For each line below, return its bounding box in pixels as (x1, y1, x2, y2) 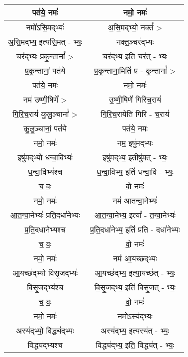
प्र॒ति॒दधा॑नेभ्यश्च (24, 224, 66, 235)
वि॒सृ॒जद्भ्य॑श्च (27, 281, 64, 293)
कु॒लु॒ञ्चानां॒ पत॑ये (23, 122, 67, 134)
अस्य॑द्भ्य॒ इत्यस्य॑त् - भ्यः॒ (100, 325, 170, 336)
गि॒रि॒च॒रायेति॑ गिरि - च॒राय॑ (100, 108, 170, 119)
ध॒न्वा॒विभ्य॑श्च (28, 166, 63, 177)
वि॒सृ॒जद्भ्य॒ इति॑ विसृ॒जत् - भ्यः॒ (94, 281, 176, 293)
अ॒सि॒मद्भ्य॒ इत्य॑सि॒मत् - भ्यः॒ (8, 36, 83, 47)
